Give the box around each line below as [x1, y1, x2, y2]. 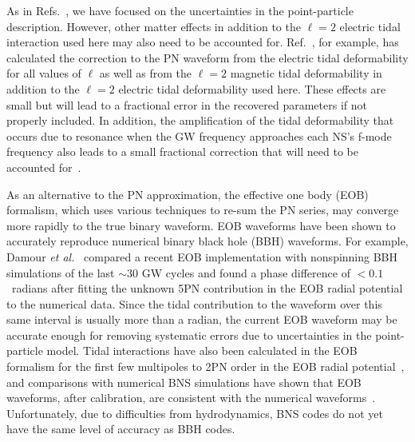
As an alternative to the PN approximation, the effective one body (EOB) [6, 185, 369, 202]
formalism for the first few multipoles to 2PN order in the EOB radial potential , [6, 358, 405, 375]
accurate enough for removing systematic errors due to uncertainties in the [6, 326, 372, 343]
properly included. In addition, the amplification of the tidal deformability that [6, 112, 394, 129]
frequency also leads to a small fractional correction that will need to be [6, 143, 358, 160]
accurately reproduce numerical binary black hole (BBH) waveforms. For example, [6, 233, 409, 249]
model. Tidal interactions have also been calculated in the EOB [46, 342, 358, 359]
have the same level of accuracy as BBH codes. [6, 420, 235, 437]
